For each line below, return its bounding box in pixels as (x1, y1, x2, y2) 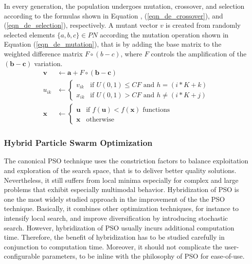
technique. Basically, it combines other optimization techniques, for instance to (4, 203, 239, 213)
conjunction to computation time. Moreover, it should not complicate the (4, 241, 222, 251)
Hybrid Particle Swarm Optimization (4, 137, 153, 149)
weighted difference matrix (4, 48, 83, 58)
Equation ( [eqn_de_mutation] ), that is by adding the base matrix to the (4, 39, 221, 49)
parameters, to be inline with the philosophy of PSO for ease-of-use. (42, 251, 245, 261)
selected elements (4, 29, 55, 39)
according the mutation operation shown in (100, 29, 229, 39)
